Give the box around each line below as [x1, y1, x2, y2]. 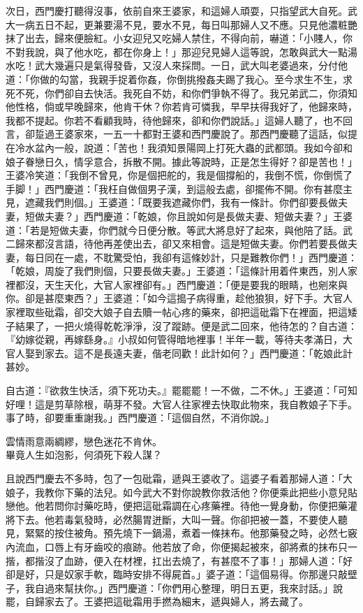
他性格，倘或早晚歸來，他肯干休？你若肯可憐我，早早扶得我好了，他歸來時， [6, 99, 357, 114]
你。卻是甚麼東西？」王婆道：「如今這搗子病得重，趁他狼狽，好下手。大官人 [6, 291, 353, 305]
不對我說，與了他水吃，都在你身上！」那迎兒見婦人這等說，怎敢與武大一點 [6, 44, 348, 59]
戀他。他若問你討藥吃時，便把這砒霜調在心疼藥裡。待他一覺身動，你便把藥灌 [6, 498, 357, 513]
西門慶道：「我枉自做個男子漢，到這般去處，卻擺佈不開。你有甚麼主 [44, 181, 353, 196]
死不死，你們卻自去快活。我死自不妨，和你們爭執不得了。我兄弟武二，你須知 [6, 85, 357, 100]
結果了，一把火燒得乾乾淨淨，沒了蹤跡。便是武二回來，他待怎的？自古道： [15, 318, 357, 333]
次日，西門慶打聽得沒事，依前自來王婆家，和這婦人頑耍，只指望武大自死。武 [6, 3, 357, 17]
